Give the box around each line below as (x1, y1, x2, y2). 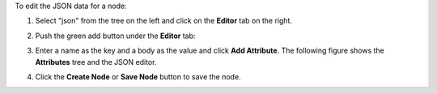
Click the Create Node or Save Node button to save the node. (35, 71, 242, 81)
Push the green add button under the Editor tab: (35, 31, 196, 41)
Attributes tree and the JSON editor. (35, 57, 157, 66)
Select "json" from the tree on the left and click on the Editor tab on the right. (35, 16, 293, 26)
